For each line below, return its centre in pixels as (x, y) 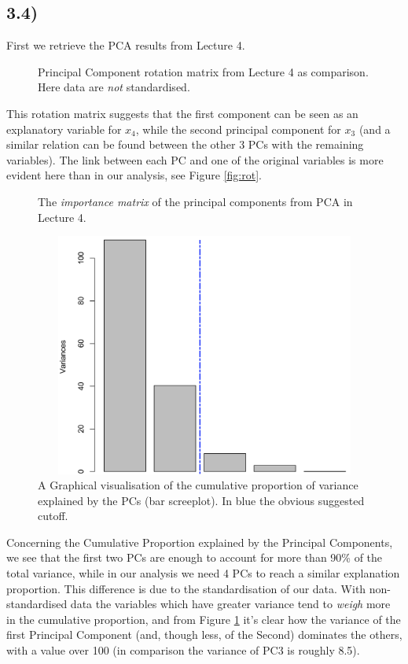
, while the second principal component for (238, 129)
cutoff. (53, 516)
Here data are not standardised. (114, 87)
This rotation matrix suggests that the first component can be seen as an (182, 113)
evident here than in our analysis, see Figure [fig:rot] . (134, 175)
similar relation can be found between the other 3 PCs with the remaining (185, 144)
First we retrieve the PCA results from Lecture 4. (126, 45)
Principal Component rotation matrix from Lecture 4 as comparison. (203, 71)
